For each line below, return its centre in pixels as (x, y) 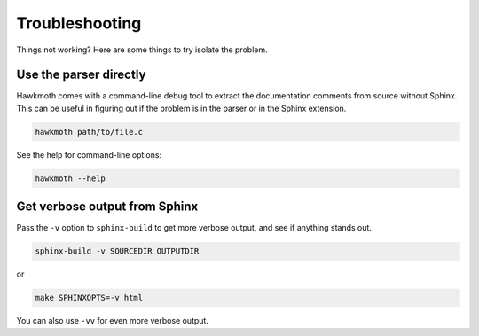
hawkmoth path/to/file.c (89, 132)
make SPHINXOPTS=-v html (89, 298)
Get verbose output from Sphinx (107, 207)
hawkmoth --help (71, 178)
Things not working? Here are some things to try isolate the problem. (142, 50)
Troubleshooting (79, 23)
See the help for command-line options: (89, 154)
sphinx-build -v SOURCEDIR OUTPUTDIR (117, 251)
